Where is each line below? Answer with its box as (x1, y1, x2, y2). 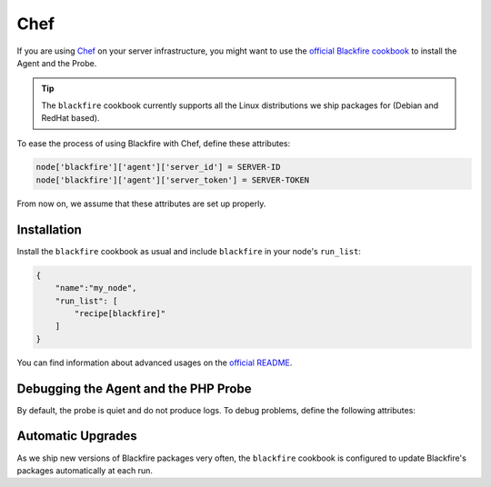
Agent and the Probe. (16, 57, 97, 68)
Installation (16, 222, 82, 237)
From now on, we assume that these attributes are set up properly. (16, 198, 266, 209)
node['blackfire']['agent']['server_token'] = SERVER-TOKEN (35, 174, 310, 185)
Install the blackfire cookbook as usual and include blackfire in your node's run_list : (16, 245, 361, 256)
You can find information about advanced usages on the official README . (16, 357, 293, 368)
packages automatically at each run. (16, 464, 154, 476)
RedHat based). (41, 113, 100, 124)
